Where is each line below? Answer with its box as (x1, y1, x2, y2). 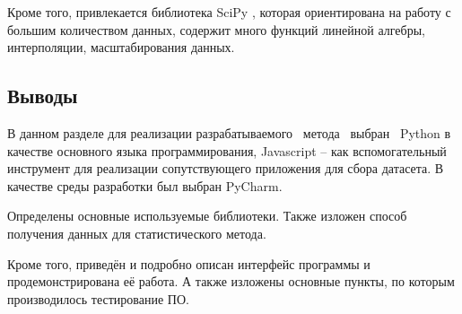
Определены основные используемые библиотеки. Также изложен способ (7, 206, 407, 225)
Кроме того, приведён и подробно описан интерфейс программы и (7, 254, 370, 273)
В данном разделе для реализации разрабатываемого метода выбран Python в (7, 123, 451, 142)
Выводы (7, 82, 78, 109)
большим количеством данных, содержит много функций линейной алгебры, (7, 20, 425, 39)
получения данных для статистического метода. (7, 223, 266, 242)
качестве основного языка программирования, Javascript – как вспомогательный (7, 141, 447, 160)
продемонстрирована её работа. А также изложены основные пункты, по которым (7, 272, 455, 291)
